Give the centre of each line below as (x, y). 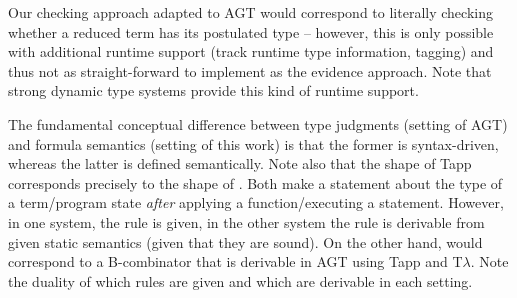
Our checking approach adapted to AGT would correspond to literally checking (250, 12)
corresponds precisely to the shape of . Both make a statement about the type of (255, 182)
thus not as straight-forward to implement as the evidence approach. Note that (250, 70)
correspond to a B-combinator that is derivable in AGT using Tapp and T (235, 261)
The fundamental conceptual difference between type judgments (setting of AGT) (258, 123)
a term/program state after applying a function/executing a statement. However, (256, 202)
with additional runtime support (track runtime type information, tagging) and (251, 51)
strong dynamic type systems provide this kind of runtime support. (213, 90)
